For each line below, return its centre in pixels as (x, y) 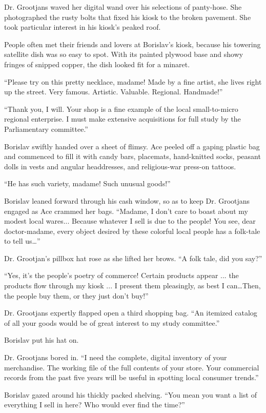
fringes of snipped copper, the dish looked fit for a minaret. (97, 64)
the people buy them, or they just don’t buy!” (76, 295)
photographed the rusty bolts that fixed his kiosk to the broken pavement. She (128, 17)
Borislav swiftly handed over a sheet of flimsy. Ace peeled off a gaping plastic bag (132, 146)
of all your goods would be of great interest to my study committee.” (112, 322)
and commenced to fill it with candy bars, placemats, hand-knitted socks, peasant (132, 156)
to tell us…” (22, 241)
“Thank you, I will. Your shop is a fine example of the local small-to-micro (121, 109)
